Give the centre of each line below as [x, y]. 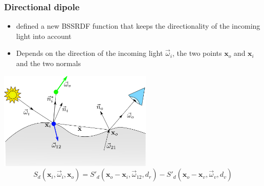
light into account [44, 36]
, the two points [197, 53]
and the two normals [48, 63]
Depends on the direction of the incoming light [90, 53]
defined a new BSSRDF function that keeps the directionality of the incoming [138, 26]
